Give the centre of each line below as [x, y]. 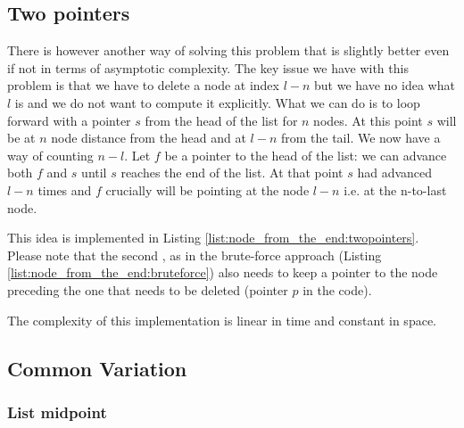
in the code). [337, 289]
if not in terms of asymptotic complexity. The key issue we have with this [208, 67]
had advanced [395, 173]
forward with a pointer [69, 120]
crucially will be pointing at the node [207, 189]
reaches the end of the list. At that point [232, 173]
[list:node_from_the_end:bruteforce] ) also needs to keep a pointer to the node [223, 272]
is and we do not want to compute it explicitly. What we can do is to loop [217, 102]
